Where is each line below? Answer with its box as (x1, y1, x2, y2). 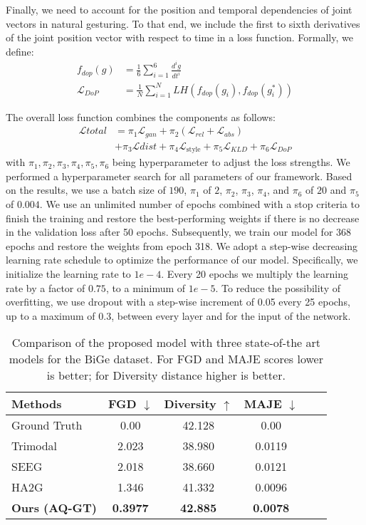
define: (6, 43, 34, 58)
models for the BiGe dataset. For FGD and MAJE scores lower (9, 350, 323, 368)
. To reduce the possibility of (215, 280, 341, 295)
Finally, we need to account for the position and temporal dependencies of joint (6, 2, 352, 16)
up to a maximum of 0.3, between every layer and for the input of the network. (6, 308, 351, 323)
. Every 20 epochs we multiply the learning (161, 266, 349, 281)
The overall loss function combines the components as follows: (6, 109, 276, 124)
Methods (11, 395, 62, 412)
